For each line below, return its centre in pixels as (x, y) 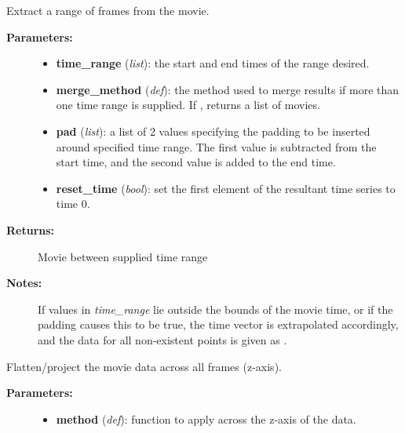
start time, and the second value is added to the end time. (196, 162)
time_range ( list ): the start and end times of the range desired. (213, 63)
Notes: (24, 283)
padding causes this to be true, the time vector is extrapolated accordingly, (218, 324)
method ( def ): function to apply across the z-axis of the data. (206, 418)
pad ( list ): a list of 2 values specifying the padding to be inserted (213, 131)
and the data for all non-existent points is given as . (162, 339)
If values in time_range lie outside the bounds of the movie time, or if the (215, 309)
